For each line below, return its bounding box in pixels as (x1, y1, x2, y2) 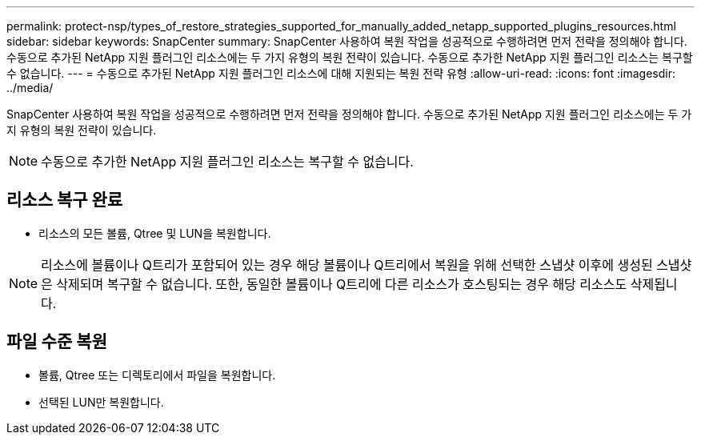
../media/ (6, 81, 54, 94)
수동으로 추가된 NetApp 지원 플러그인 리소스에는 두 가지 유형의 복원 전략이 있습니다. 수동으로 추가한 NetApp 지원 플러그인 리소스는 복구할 (6, 50, 693, 64)
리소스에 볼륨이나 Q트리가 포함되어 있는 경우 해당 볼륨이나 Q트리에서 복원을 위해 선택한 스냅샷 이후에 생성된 (41, 256, 653, 273)
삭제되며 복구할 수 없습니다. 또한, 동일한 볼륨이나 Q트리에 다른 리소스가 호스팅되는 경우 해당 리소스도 (56, 275, 627, 292)
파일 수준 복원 (6, 331, 107, 352)
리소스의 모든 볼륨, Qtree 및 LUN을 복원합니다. (38, 226, 271, 240)
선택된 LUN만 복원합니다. (38, 395, 164, 409)
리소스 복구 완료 (6, 190, 123, 210)
